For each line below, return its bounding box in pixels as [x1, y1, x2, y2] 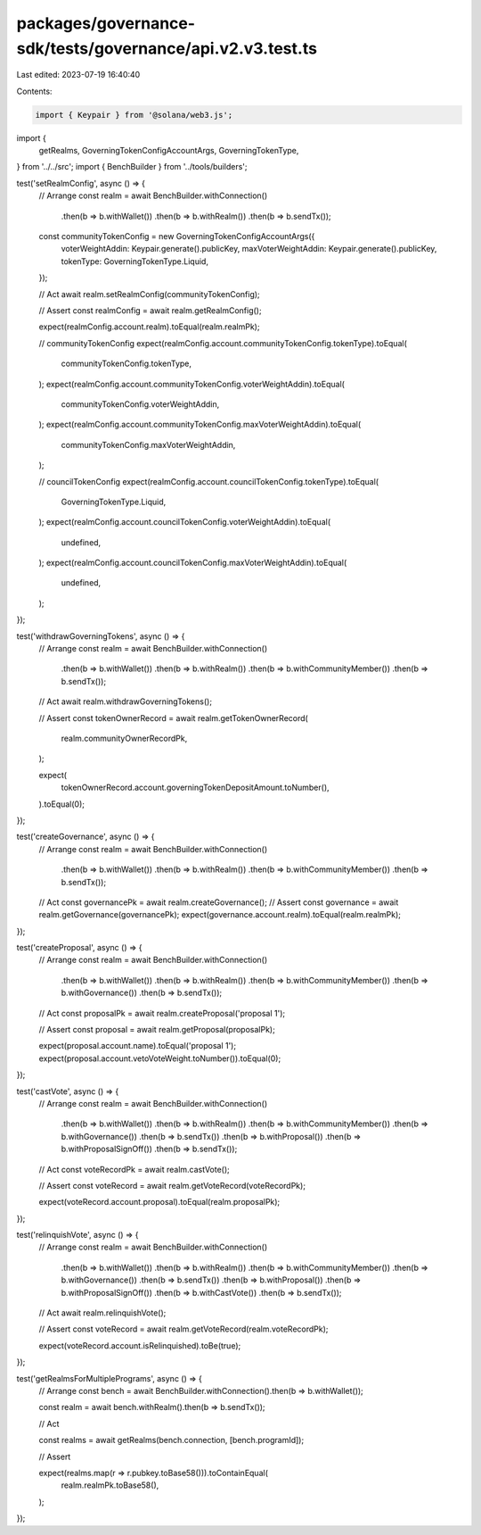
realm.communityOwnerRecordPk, [61, 733, 188, 743]
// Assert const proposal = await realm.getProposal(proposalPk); [38, 1025, 275, 1035]
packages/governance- [16, 13, 196, 33]
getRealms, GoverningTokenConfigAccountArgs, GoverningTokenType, [38, 145, 299, 156]
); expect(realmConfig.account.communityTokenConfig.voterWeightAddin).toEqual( [38, 378, 345, 389]
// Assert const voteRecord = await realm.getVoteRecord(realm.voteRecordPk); [38, 1323, 329, 1334]
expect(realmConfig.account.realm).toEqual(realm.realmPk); [38, 321, 260, 332]
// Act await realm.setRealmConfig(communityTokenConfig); [38, 288, 260, 299]
